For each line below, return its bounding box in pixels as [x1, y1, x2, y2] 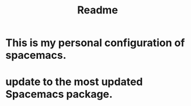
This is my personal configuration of [5, 36, 185, 50]
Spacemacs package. [5, 88, 113, 101]
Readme [77, 3, 118, 17]
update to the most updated [5, 75, 143, 89]
